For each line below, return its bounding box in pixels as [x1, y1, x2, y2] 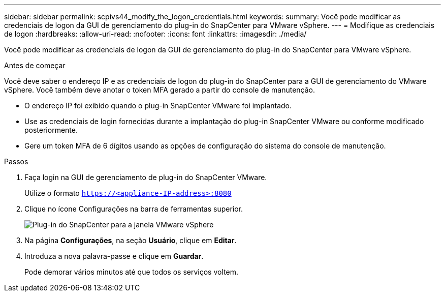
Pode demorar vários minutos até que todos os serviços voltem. [24, 268, 238, 276]
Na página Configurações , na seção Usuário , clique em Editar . [24, 236, 237, 245]
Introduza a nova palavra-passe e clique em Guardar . [24, 252, 204, 260]
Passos [4, 157, 28, 166]
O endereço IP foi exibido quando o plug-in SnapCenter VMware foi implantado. [24, 101, 292, 110]
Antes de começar [4, 61, 66, 70]
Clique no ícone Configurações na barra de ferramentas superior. [24, 204, 243, 213]
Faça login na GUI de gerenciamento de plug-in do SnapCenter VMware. [24, 173, 267, 182]
